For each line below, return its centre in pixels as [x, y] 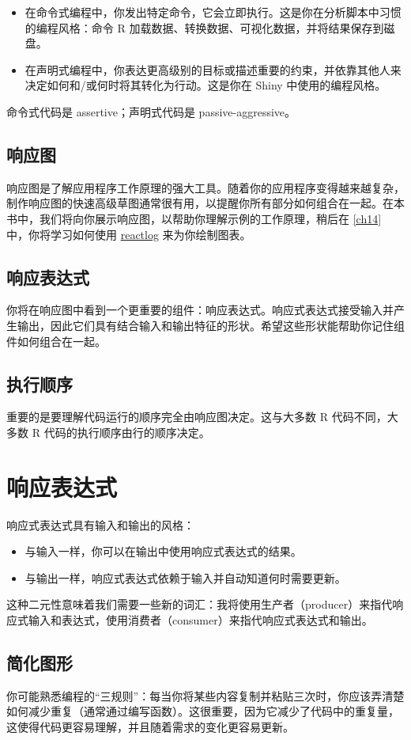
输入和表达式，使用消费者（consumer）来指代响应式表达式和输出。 [200, 620]
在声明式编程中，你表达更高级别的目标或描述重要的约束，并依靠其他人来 [213, 69]
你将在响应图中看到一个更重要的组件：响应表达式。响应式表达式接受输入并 [200, 310]
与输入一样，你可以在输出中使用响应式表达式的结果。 [163, 551]
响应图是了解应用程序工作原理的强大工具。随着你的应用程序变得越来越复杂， [205, 187]
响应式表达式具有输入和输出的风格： [100, 524]
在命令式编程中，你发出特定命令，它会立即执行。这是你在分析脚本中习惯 [213, 12]
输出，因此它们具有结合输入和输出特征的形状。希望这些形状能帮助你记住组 [211, 325]
